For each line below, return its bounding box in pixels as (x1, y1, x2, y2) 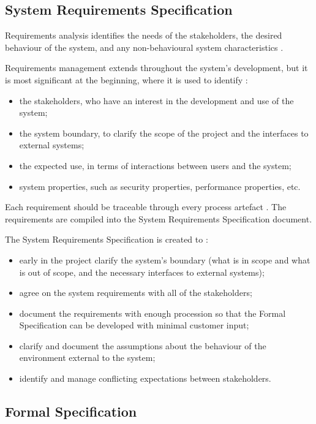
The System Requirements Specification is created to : (5, 233, 208, 246)
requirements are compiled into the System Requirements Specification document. (5, 212, 312, 225)
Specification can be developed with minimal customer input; (19, 319, 249, 331)
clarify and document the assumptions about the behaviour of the (19, 339, 266, 352)
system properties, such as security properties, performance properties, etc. (19, 180, 301, 192)
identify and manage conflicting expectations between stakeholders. (19, 372, 271, 385)
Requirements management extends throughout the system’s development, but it (5, 61, 308, 74)
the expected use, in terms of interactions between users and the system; (19, 159, 292, 172)
